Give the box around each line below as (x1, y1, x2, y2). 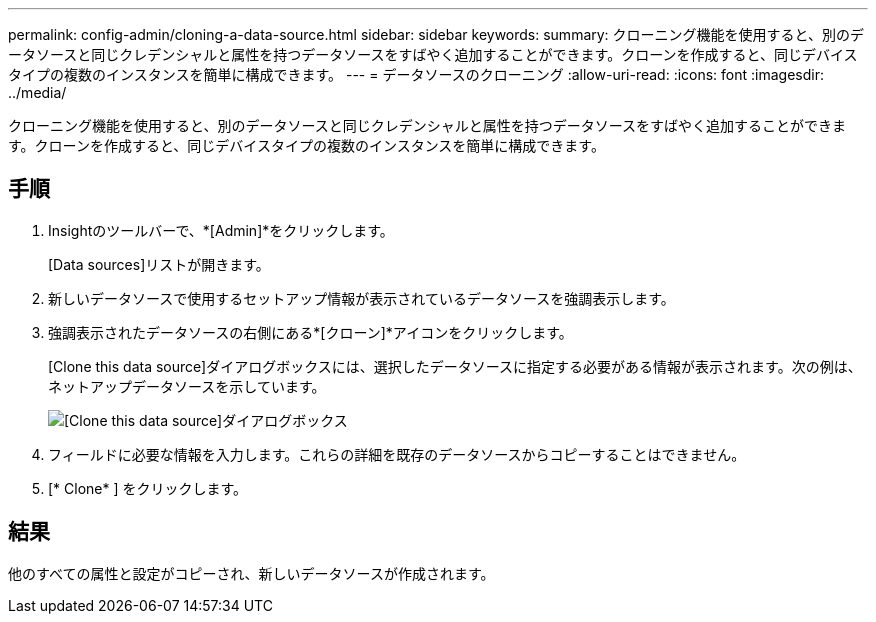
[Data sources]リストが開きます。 (48, 255, 270, 273)
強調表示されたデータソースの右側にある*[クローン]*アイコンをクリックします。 (48, 323, 573, 341)
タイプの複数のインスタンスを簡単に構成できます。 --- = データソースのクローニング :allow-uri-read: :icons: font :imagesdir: (8, 66, 824, 83)
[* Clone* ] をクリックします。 (48, 479, 248, 497)
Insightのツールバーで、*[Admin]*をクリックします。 (48, 221, 394, 239)
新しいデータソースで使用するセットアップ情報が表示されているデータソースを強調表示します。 (48, 289, 675, 307)
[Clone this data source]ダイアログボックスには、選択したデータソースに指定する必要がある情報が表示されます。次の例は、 (48, 357, 862, 375)
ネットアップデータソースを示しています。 (48, 377, 326, 395)
